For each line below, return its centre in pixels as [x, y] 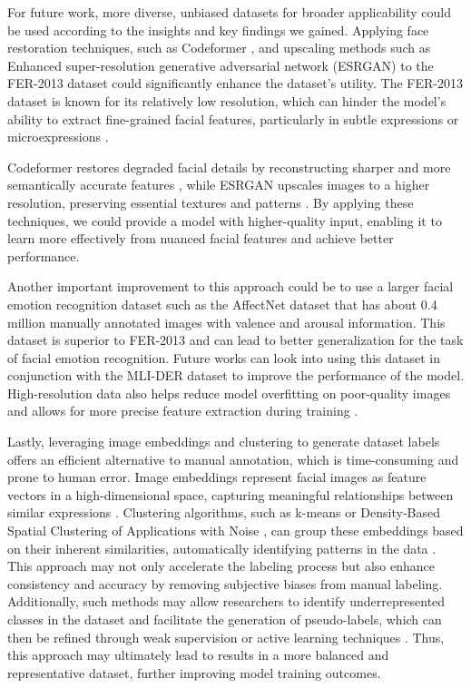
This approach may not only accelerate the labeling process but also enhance [221, 566]
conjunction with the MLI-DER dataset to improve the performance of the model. [236, 375]
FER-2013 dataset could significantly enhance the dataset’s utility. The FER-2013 [235, 83]
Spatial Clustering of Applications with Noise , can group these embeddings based [235, 531]
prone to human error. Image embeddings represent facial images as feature [217, 477]
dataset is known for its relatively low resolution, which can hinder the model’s [227, 100]
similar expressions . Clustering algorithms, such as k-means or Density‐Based [224, 512]
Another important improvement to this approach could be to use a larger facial [231, 286]
